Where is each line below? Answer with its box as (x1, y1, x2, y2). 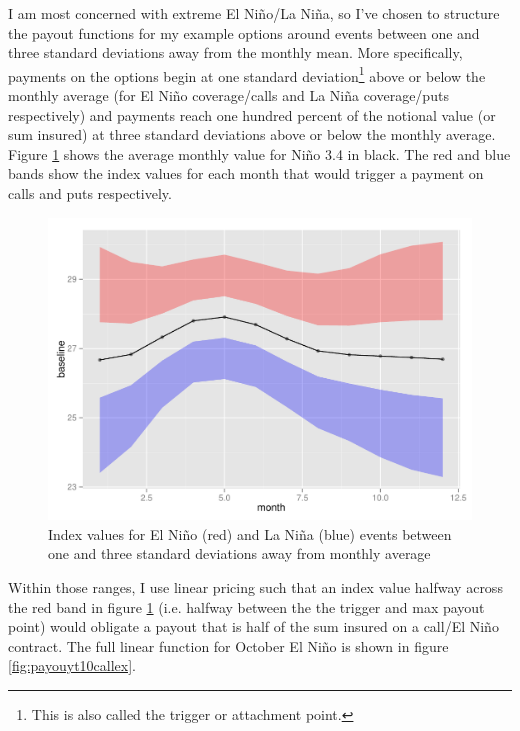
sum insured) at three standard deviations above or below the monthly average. (8, 124, 496, 145)
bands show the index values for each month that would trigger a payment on (8, 163, 484, 184)
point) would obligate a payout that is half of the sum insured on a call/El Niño (8, 616, 499, 637)
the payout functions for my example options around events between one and (8, 22, 480, 43)
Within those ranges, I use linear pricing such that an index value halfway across (8, 577, 503, 598)
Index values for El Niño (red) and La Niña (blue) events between (48, 523, 452, 544)
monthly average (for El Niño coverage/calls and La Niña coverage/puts (8, 85, 449, 106)
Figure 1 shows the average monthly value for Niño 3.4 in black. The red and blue (8, 143, 511, 164)
